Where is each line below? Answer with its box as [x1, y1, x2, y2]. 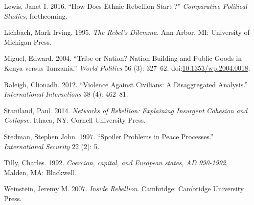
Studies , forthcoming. [4, 10, 68, 21]
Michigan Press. [4, 36, 51, 47]
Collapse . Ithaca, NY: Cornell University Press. [4, 115, 146, 125]
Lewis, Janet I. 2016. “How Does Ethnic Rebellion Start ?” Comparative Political [4, 1, 247, 11]
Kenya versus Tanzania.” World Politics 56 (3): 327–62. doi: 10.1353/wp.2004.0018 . [4, 62, 250, 73]
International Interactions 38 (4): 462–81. [4, 89, 128, 99]
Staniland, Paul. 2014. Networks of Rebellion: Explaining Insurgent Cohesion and [4, 105, 248, 115]
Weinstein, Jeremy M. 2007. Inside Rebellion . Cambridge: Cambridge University [4, 183, 244, 194]
